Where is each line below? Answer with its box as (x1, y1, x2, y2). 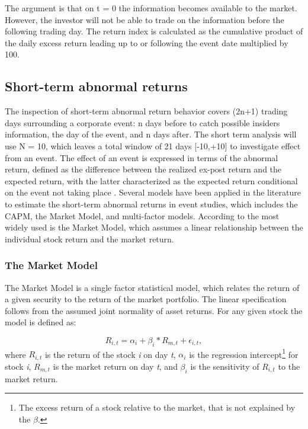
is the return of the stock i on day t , (44, 348, 176, 360)
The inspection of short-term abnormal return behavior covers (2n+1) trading (5, 105, 288, 117)
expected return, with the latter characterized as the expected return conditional (5, 174, 298, 187)
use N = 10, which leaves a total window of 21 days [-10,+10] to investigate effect (5, 139, 301, 152)
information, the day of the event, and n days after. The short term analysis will (5, 128, 297, 140)
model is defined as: (5, 316, 76, 328)
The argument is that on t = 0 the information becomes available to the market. (5, 2, 297, 14)
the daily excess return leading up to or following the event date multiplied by (5, 36, 288, 49)
